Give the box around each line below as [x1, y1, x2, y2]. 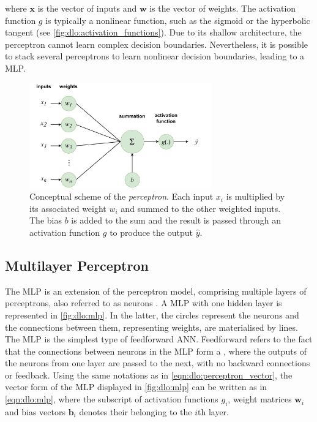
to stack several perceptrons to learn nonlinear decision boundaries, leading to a [5, 50, 305, 62]
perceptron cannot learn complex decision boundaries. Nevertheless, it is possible [5, 37, 308, 50]
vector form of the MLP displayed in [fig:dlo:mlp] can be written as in [5, 380, 267, 393]
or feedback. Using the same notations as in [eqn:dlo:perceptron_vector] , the [5, 368, 293, 381]
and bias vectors [5, 405, 65, 418]
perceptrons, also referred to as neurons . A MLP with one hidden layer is [5, 296, 282, 309]
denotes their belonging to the [79, 405, 192, 418]
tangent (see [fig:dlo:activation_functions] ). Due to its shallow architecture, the [5, 26, 302, 39]
